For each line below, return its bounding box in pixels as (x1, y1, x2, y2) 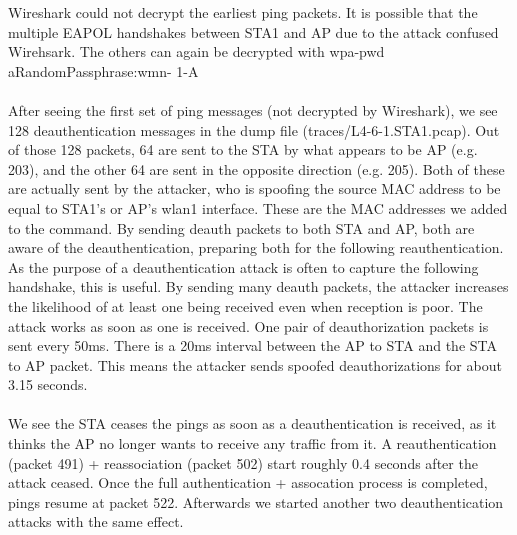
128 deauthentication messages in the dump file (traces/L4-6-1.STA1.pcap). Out (8, 119, 500, 140)
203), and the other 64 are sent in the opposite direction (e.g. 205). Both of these (8, 158, 505, 179)
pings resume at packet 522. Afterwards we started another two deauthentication (8, 491, 504, 512)
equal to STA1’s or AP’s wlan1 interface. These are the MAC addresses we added (8, 197, 508, 218)
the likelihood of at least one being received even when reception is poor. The (8, 295, 483, 316)
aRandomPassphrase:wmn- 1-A (8, 60, 199, 81)
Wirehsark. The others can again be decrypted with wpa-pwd (8, 41, 385, 62)
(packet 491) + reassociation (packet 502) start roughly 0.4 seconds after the (8, 452, 478, 473)
